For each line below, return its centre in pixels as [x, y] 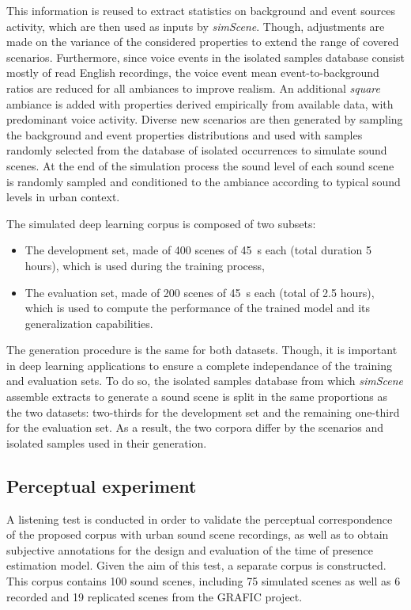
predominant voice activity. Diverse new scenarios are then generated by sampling [205, 119]
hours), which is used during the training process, [145, 265]
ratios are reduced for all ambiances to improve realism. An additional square [193, 88]
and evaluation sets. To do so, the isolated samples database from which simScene [205, 381]
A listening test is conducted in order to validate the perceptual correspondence [200, 518]
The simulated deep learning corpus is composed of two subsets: [161, 223]
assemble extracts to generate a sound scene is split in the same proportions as [197, 396]
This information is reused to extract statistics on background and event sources [201, 10]
